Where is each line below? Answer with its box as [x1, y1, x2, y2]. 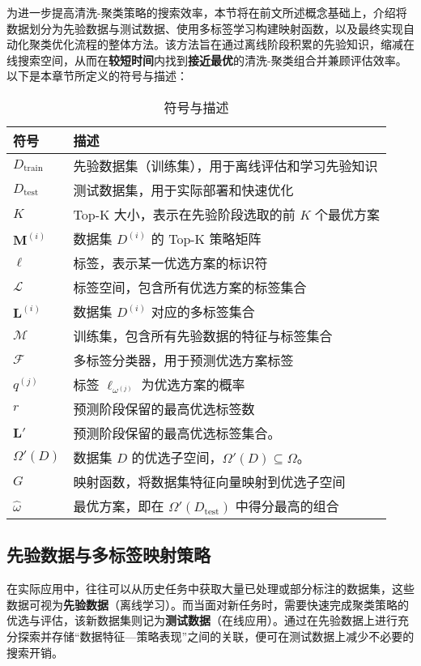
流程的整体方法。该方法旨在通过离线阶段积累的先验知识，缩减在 [74, 36, 415, 53]
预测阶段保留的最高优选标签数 [73, 399, 255, 418]
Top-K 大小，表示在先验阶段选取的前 [73, 204, 296, 224]
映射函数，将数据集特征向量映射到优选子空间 [73, 472, 346, 491]
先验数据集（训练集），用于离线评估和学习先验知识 [73, 156, 378, 175]
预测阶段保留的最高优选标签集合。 [73, 423, 281, 442]
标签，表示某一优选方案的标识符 [73, 253, 268, 272]
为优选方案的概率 [141, 374, 245, 394]
